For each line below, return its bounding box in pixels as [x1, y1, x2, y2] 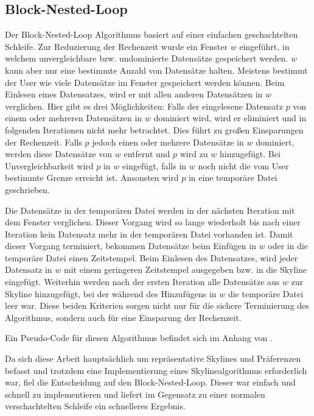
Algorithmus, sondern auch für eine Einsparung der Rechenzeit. [5, 311, 242, 323]
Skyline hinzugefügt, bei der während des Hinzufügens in [5, 287, 217, 300]
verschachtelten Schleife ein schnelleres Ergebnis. [5, 400, 186, 412]
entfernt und [124, 147, 170, 160]
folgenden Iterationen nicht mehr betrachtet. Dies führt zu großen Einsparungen [5, 123, 304, 136]
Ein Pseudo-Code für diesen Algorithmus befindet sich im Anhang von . [5, 331, 273, 344]
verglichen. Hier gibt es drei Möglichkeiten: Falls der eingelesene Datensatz [5, 99, 283, 112]
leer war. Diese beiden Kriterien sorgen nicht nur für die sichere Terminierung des [5, 299, 309, 312]
